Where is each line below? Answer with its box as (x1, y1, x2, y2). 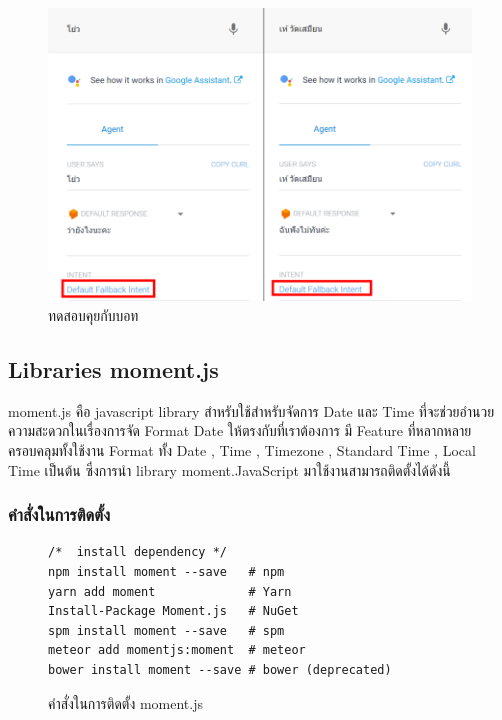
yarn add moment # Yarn (48, 584, 292, 599)
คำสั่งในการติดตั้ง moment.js (48, 692, 203, 713)
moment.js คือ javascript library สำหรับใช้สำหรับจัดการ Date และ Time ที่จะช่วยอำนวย (8, 400, 495, 421)
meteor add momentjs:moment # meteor (48, 643, 306, 658)
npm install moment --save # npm (48, 565, 285, 579)
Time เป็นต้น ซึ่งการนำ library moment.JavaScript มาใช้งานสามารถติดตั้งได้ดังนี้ (8, 459, 451, 480)
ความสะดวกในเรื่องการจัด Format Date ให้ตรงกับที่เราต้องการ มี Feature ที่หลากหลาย (8, 420, 472, 441)
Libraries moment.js (8, 354, 219, 384)
